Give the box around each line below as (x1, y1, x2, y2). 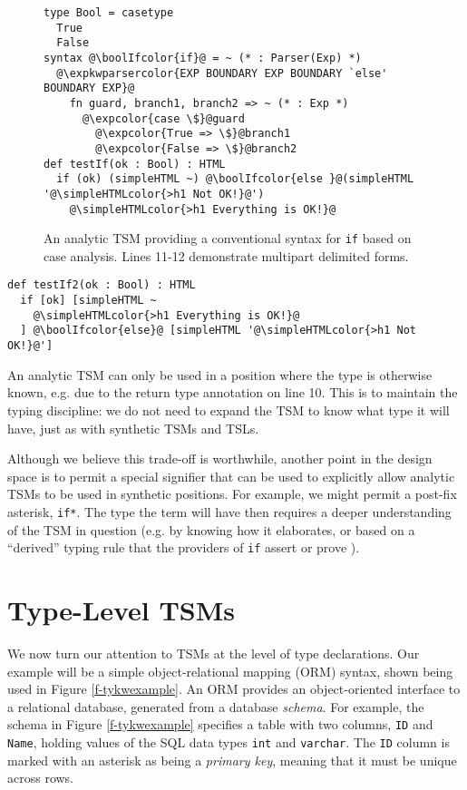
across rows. (7, 768, 74, 787)
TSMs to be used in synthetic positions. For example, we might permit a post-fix (7, 484, 457, 503)
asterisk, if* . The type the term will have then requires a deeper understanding (7, 502, 452, 521)
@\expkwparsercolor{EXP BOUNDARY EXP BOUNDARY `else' (56, 66, 388, 80)
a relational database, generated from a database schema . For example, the (7, 697, 424, 716)
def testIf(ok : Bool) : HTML (44, 157, 226, 171)
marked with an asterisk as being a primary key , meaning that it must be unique (7, 750, 457, 769)
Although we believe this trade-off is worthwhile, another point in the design (7, 449, 433, 468)
